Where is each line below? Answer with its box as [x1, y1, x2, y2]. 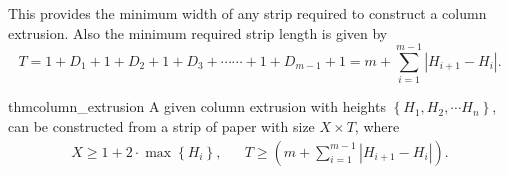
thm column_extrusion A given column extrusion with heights [8, 96, 386, 117]
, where [354, 115, 400, 136]
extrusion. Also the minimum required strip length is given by [8, 22, 388, 43]
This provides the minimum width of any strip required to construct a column [8, 3, 487, 23]
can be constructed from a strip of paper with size [8, 115, 315, 136]
